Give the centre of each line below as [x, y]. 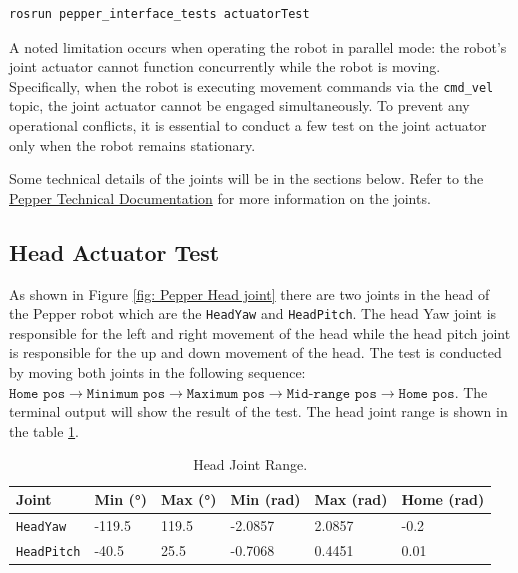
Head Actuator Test [114, 251]
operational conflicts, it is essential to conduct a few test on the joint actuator [248, 125]
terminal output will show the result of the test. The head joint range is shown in [258, 411]
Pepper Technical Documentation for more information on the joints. [220, 197]
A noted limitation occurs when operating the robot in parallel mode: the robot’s [258, 46]
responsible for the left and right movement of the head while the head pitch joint [260, 332]
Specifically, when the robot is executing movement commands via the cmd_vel [251, 85]
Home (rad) [443, 499]
